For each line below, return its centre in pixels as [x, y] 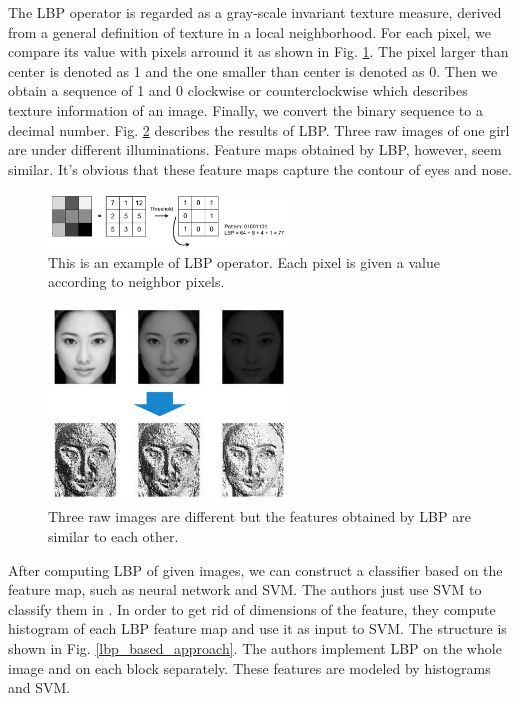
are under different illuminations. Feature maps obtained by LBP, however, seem [255, 149]
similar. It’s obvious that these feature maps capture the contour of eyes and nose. [260, 168]
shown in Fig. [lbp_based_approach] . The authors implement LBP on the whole [255, 647]
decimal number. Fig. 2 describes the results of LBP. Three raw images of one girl [259, 129]
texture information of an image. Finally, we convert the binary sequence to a [245, 109]
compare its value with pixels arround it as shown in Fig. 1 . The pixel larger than [258, 51]
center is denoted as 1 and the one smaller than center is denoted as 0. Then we [253, 70]
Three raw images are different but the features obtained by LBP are [259, 516]
